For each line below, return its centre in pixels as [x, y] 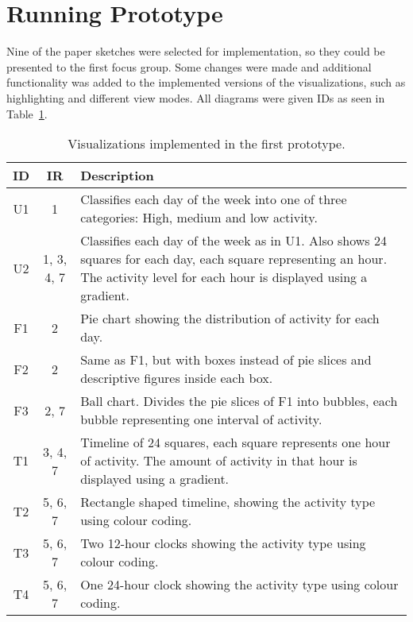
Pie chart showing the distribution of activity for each [230, 319]
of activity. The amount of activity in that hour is [219, 461]
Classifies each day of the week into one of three [214, 199]
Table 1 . [27, 113]
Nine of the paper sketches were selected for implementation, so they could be [196, 51]
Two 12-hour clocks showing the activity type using [223, 543]
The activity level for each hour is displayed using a [224, 277]
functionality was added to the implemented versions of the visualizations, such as [206, 82]
